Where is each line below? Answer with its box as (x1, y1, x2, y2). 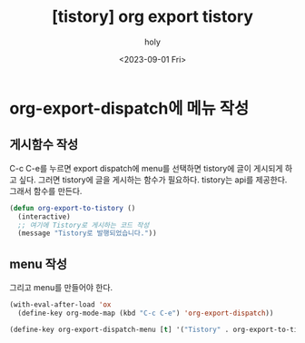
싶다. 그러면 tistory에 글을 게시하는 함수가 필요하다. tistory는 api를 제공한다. (18, 174, 288, 185)
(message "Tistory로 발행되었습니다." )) (17, 229, 157, 238)
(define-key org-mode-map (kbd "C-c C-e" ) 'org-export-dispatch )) (17, 309, 274, 318)
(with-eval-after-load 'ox (9, 300, 112, 309)
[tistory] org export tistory (51, 6, 254, 27)
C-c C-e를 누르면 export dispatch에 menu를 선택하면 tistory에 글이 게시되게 (9, 162, 283, 173)
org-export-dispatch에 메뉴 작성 (9, 98, 250, 119)
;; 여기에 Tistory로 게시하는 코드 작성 (17, 220, 150, 230)
